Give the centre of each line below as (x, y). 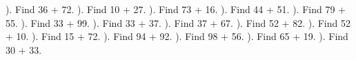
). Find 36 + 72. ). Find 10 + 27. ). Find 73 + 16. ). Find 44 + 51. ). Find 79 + (176, 9)
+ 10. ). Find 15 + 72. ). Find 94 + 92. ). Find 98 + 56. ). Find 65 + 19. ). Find (177, 36)
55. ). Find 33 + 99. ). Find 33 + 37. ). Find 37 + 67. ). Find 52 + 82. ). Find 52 (178, 22)
